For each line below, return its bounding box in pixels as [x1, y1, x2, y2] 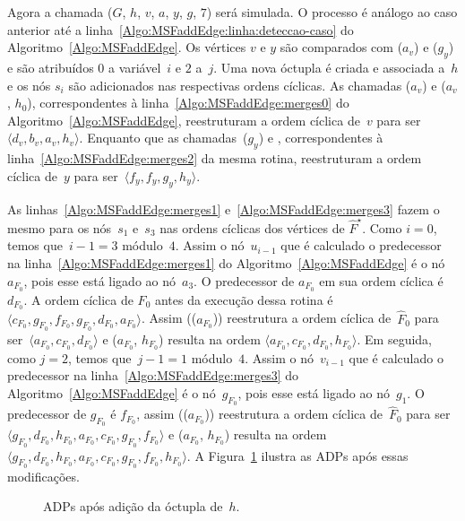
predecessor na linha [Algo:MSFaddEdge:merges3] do [7, 366, 299, 385]
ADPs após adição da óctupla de [43, 497, 223, 516]
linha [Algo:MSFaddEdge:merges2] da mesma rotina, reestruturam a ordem [7, 149, 422, 168]
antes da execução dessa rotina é [154, 290, 333, 308]
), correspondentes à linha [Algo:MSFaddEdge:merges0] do [27, 93, 349, 112]
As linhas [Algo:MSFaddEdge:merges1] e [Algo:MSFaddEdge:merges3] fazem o [7, 199, 440, 218]
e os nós [7, 75, 51, 94]
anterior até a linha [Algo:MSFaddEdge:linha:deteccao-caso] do [7, 20, 354, 39]
